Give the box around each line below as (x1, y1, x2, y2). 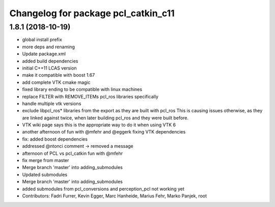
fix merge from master (22, 157, 69, 163)
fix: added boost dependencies (22, 136, 88, 142)
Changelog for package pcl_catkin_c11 (9, 8, 175, 19)
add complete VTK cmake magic (22, 79, 91, 85)
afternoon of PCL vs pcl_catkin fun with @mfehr (22, 150, 123, 156)
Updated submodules (22, 171, 68, 178)
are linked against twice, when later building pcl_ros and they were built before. (22, 115, 189, 121)
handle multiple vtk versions (22, 100, 81, 107)
